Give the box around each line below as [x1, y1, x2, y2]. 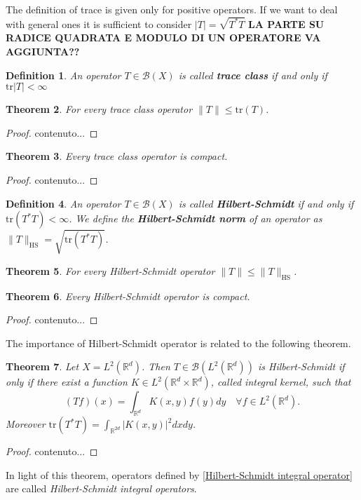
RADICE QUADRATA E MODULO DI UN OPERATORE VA [6, 30, 321, 45]
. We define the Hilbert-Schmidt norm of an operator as [69, 211, 322, 226]
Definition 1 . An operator [6, 67, 121, 82]
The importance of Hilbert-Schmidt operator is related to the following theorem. [6, 335, 351, 350]
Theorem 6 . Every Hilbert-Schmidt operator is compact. [6, 288, 250, 303]
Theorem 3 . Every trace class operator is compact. [6, 149, 228, 163]
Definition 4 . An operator [6, 196, 121, 210]
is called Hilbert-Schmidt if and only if [178, 196, 354, 210]
